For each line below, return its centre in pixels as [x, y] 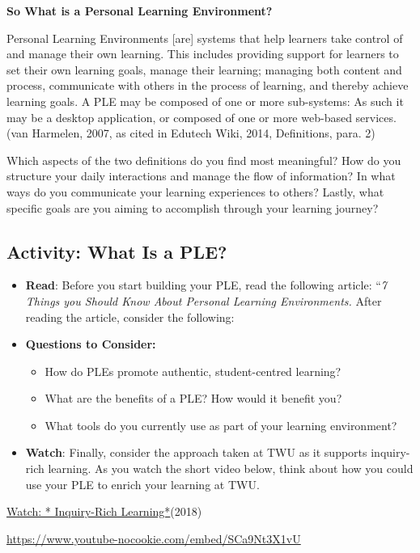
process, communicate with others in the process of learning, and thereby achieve [208, 85]
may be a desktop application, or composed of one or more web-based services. [202, 117]
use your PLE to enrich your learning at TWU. [142, 484]
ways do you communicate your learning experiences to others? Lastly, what [195, 191]
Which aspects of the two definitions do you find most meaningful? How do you [204, 160]
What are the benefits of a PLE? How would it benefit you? [193, 398]
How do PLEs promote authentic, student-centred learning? [193, 371]
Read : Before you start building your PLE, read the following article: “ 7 [206, 285]
